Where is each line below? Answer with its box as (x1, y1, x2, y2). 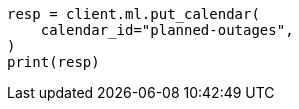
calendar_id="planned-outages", (40, 22, 294, 38)
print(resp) (7, 54, 100, 70)
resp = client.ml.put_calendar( (7, 6, 260, 22)
